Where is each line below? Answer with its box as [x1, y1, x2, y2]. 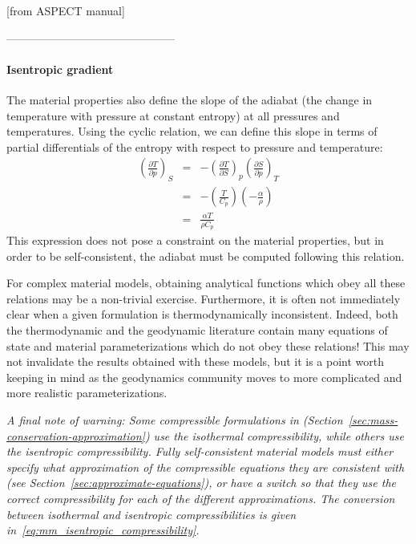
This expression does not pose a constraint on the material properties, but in [6, 232, 384, 248]
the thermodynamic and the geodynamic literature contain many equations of [6, 321, 388, 338]
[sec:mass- [348, 411, 398, 428]
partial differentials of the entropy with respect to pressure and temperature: [6, 138, 383, 155]
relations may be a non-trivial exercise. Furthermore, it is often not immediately [6, 290, 401, 307]
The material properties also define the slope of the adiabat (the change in [6, 91, 373, 108]
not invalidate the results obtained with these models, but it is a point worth [6, 353, 385, 370]
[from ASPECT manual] [6, 2, 125, 18]
